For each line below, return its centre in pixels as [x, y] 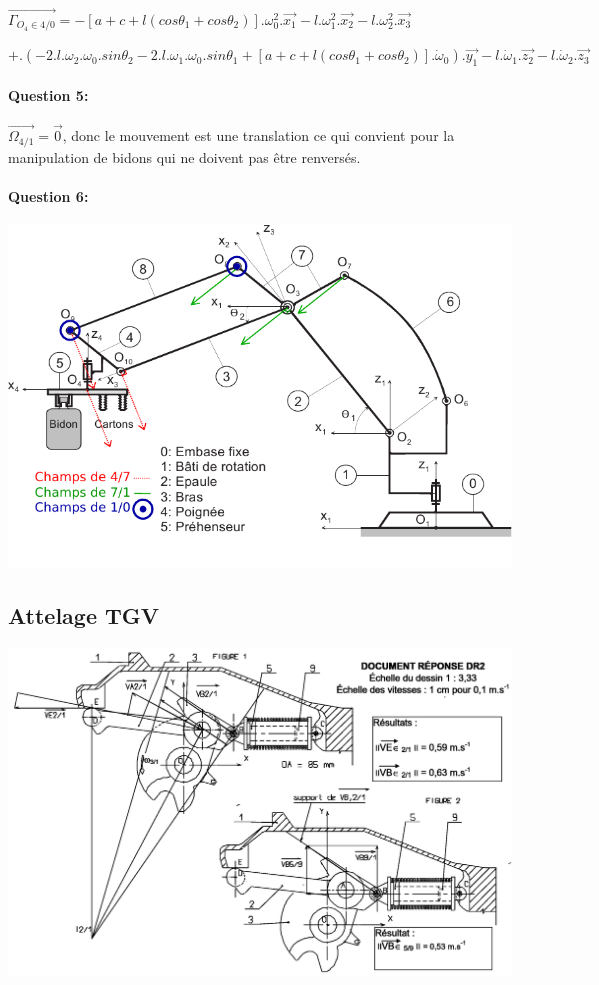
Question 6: [48, 195]
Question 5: [48, 94]
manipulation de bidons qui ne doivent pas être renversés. [184, 156]
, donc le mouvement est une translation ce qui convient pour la [258, 135]
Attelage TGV [84, 614]
